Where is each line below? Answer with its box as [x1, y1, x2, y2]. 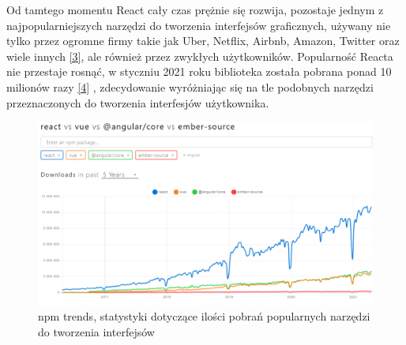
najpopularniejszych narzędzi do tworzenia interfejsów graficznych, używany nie [6, 17, 391, 33]
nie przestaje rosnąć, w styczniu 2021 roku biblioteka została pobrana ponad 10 [6, 63, 392, 80]
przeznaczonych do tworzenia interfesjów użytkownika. [6, 94, 269, 111]
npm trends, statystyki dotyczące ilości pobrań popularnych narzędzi [38, 308, 370, 324]
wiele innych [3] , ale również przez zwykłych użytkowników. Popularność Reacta [6, 47, 393, 64]
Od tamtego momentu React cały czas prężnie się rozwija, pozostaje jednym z [6, 2, 384, 17]
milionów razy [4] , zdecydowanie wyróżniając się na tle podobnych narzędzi [6, 78, 374, 95]
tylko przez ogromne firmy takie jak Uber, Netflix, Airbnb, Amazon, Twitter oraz [6, 32, 400, 49]
